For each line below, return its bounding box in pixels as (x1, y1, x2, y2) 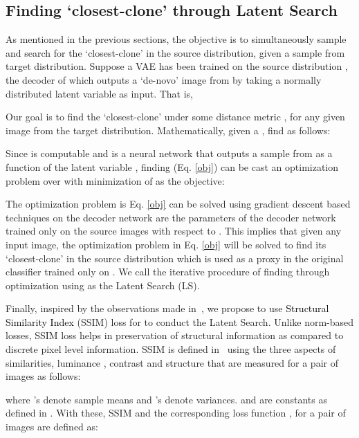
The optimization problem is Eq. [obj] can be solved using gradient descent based (6, 197, 351, 211)
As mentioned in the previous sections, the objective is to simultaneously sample (6, 32, 347, 46)
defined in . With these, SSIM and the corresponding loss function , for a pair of (6, 405, 346, 420)
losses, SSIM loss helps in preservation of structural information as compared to (6, 328, 344, 343)
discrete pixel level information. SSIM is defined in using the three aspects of (6, 342, 336, 356)
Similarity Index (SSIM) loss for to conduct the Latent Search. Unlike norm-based (6, 314, 354, 329)
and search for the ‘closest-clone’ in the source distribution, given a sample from (6, 45, 345, 60)
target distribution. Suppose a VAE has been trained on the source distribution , (6, 59, 348, 73)
